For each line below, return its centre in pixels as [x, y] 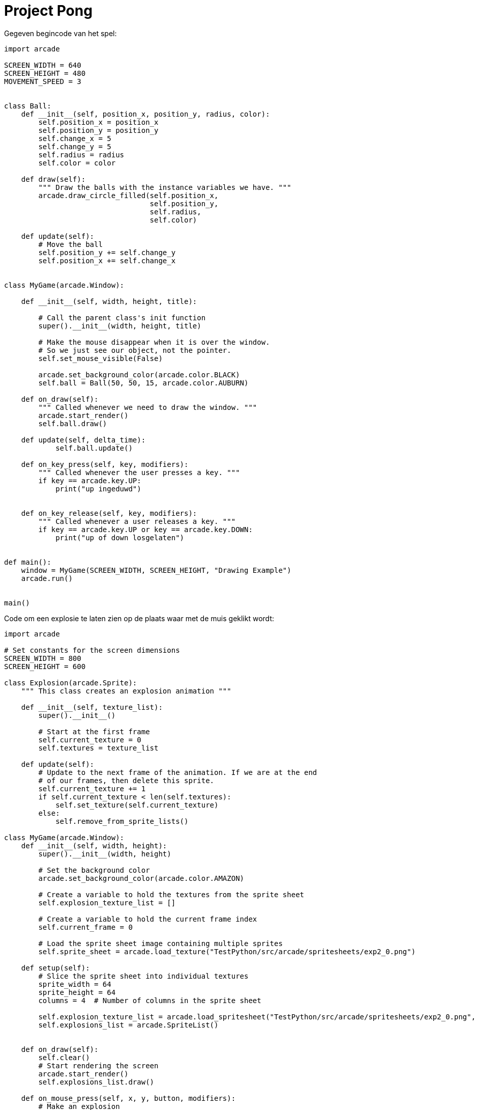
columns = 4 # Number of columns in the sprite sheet [150, 1000]
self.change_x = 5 [75, 138]
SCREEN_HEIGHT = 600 [45, 666]
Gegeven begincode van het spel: [61, 33]
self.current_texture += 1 [92, 788]
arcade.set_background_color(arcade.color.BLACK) [139, 374]
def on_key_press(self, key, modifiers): [105, 464]
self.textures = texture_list [98, 748]
